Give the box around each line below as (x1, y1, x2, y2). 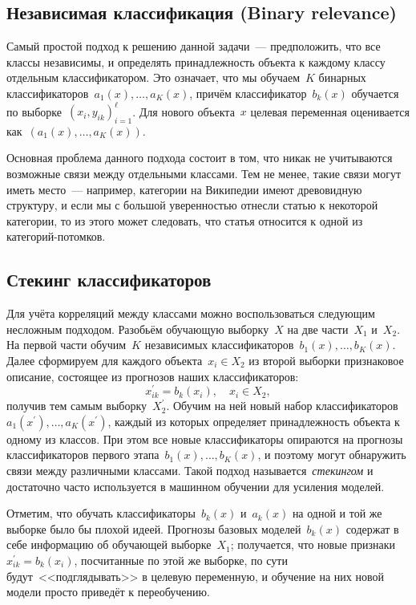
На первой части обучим (6, 336, 127, 353)
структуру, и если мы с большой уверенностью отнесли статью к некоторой (6, 197, 378, 213)
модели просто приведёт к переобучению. (6, 583, 210, 600)
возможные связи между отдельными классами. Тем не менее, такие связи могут (6, 165, 402, 182)
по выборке (6, 103, 62, 120)
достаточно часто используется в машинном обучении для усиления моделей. (6, 477, 385, 494)
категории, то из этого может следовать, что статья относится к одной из (6, 212, 363, 229)
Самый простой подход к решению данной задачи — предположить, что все (6, 38, 381, 55)
